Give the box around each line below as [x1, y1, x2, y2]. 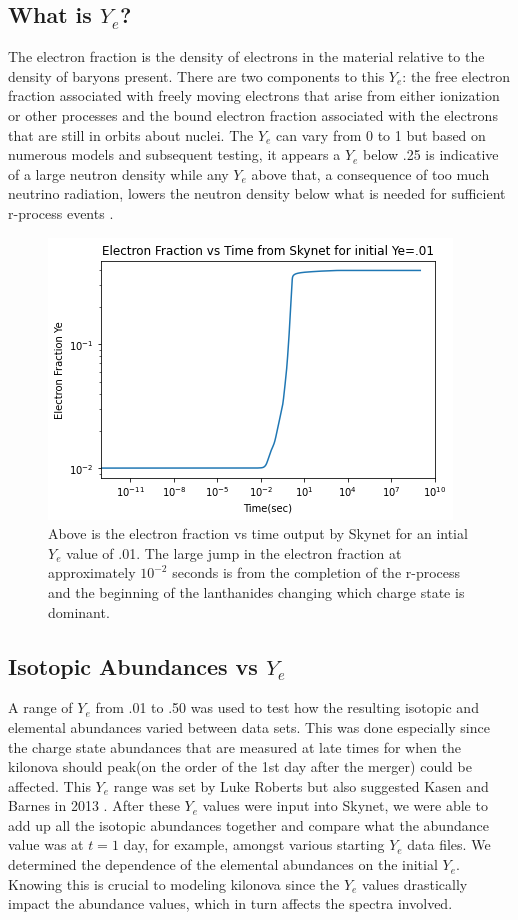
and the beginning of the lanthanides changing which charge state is [48, 581, 465, 602]
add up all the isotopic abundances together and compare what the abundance [8, 814, 489, 835]
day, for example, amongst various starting [123, 834, 385, 855]
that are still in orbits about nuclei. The [8, 124, 254, 145]
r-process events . [8, 202, 114, 223]
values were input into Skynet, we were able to [202, 795, 488, 816]
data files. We [407, 834, 491, 855]
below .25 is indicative [363, 144, 499, 165]
